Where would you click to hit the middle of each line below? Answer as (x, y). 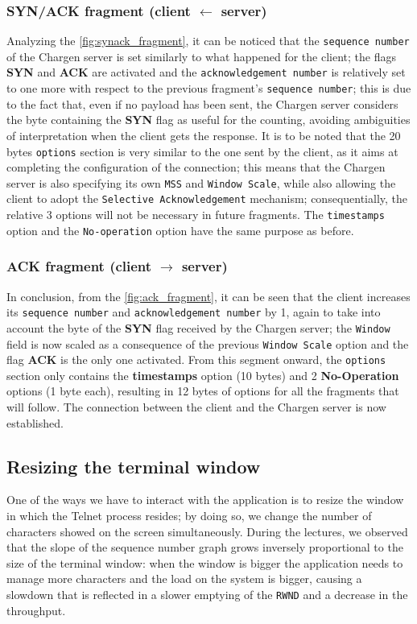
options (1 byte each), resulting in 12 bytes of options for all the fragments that (203, 391)
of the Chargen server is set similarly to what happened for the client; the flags (201, 56)
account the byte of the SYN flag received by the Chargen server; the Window (198, 327)
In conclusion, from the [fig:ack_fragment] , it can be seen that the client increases (208, 296)
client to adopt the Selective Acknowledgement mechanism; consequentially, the (207, 198)
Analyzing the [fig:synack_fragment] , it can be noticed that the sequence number (208, 41)
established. (35, 422)
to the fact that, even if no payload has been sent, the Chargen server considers (202, 103)
